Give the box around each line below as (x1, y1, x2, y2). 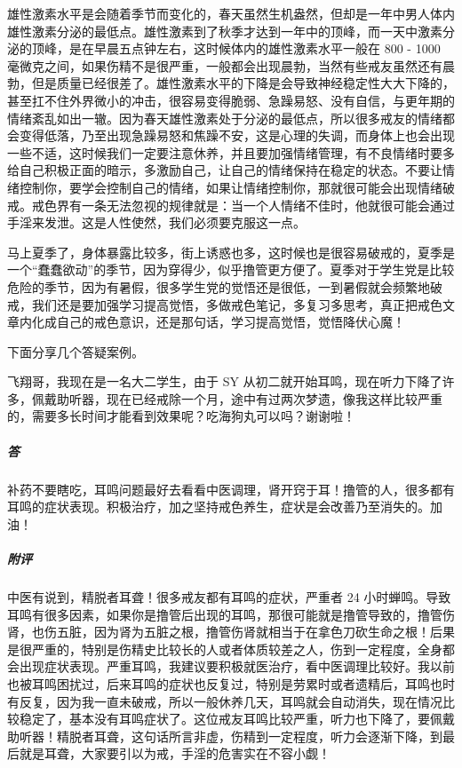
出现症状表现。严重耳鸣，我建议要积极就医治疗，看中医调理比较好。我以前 (19, 657, 455, 676)
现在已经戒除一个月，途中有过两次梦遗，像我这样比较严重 (106, 389, 442, 408)
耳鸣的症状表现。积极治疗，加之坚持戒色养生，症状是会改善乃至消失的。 (7, 497, 430, 516)
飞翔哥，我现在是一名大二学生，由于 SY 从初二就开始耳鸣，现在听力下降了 (7, 372, 442, 391)
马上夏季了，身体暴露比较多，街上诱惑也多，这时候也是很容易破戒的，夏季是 (7, 242, 455, 261)
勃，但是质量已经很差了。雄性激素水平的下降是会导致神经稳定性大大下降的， (7, 74, 455, 92)
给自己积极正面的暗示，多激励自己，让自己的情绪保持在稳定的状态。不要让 (7, 161, 442, 179)
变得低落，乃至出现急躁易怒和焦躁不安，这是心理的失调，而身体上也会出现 (19, 126, 455, 145)
